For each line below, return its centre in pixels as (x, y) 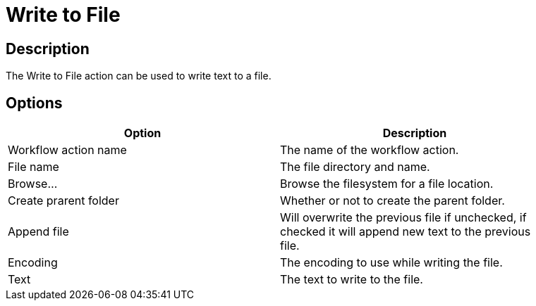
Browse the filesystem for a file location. (387, 184)
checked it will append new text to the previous (406, 232)
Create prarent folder (63, 201)
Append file (38, 232)
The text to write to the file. (352, 280)
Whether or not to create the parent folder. (392, 201)
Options (34, 103)
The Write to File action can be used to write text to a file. (139, 76)
